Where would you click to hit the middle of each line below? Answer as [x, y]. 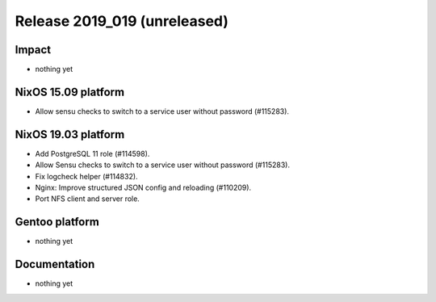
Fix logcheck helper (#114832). [86, 176]
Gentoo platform [57, 222]
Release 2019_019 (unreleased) [122, 21]
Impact [33, 50]
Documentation [55, 264]
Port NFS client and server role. [88, 199]
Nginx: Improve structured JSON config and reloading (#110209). [143, 188]
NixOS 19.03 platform [70, 134]
